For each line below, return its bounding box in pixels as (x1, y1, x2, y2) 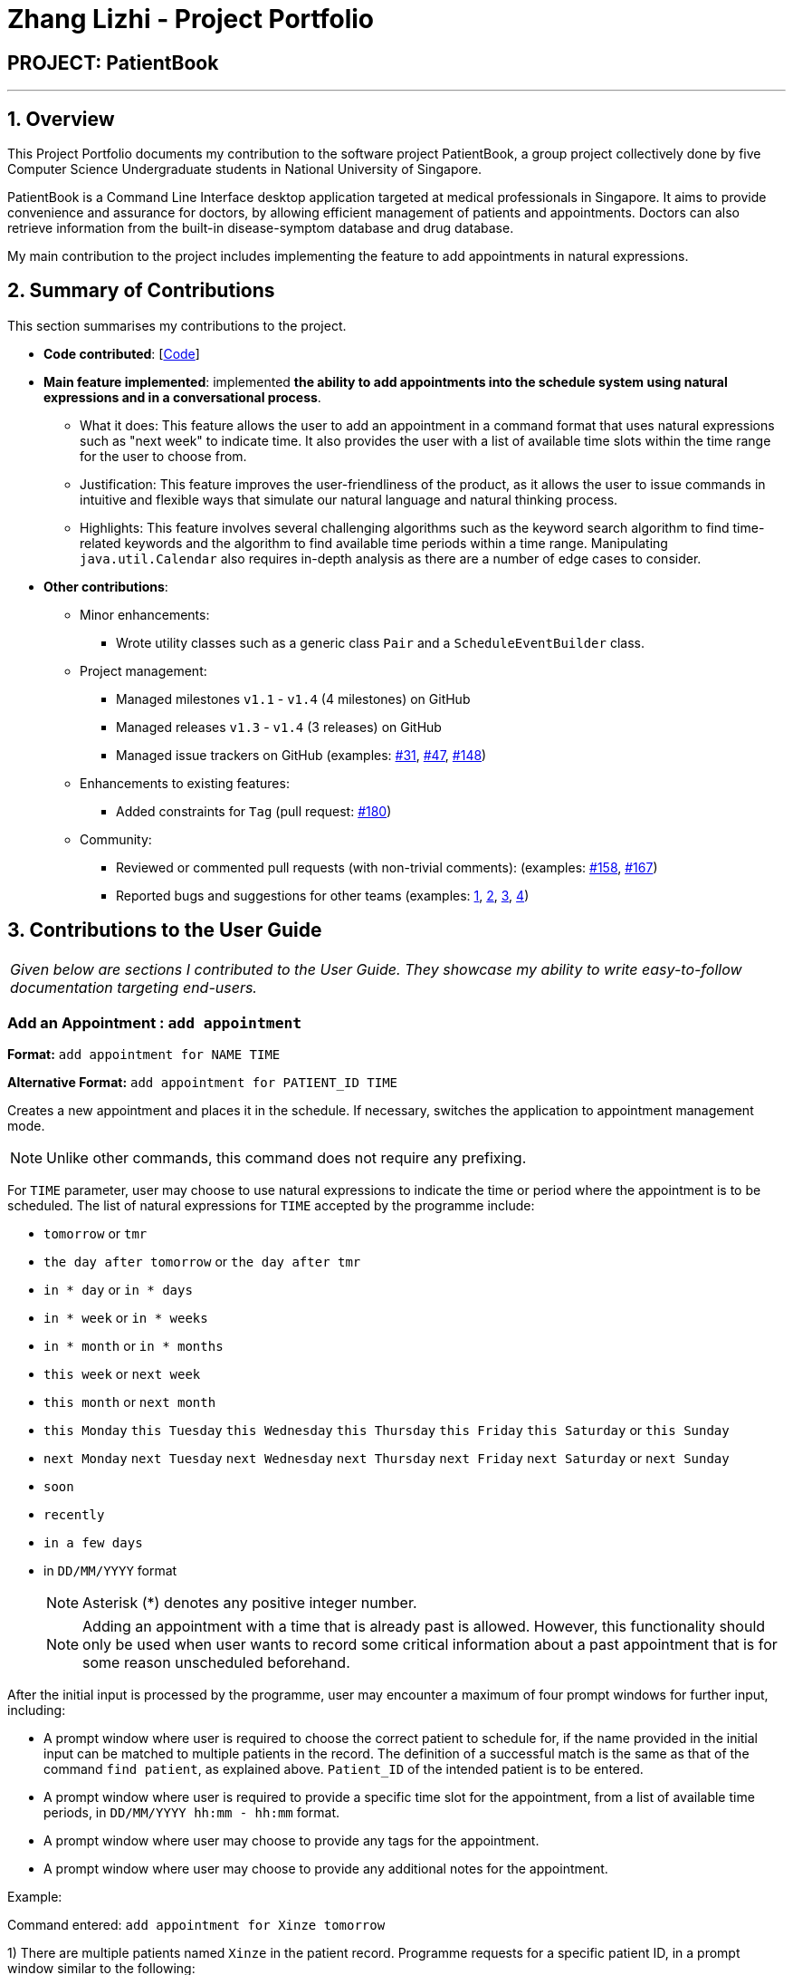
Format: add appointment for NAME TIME (7, 1046, 281, 1063)
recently (43, 1508, 105, 1523)
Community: (80, 831, 152, 847)
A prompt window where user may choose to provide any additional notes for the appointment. (43, 1861, 608, 1877)
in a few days (43, 1536, 143, 1551)
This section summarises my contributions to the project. (7, 317, 347, 333)
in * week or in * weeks (43, 1310, 208, 1326)
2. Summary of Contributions (7, 279, 275, 303)
